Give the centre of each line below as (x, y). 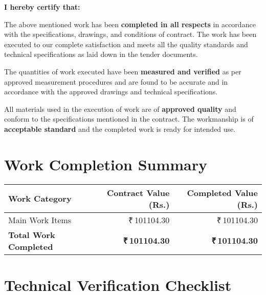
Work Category (40, 199)
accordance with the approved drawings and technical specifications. (111, 92)
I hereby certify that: (42, 7)
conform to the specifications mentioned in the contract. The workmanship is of (129, 119)
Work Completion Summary (106, 164)
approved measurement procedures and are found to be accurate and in (116, 81)
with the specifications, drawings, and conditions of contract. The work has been (130, 34)
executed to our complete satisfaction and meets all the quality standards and (126, 44)
